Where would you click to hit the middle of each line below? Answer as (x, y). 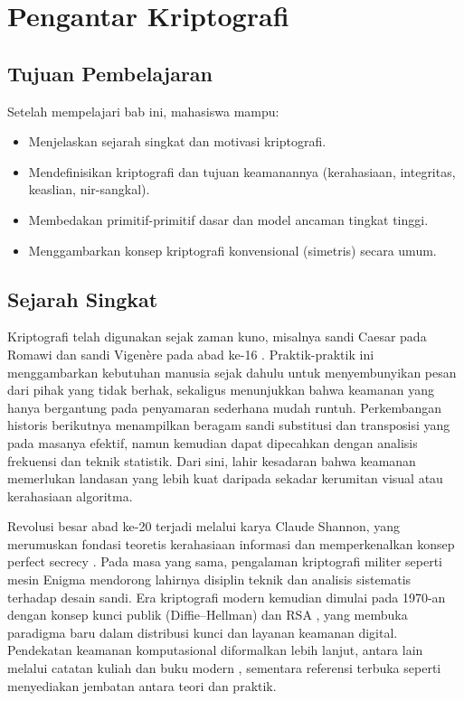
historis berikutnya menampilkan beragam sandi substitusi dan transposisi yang (229, 425)
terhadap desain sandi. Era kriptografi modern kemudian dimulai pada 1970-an (227, 597)
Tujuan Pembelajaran (110, 73)
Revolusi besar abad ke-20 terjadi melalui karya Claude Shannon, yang (204, 526)
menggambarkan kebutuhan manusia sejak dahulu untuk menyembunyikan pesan (232, 372)
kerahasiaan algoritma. (70, 495)
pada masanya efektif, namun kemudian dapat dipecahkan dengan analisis (213, 442)
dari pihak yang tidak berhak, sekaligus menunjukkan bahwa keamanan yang (221, 390)
